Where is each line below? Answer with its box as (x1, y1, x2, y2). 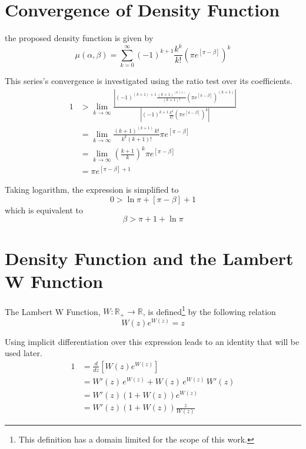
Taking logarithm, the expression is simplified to (5, 183, 179, 196)
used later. (5, 347, 42, 359)
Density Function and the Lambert (5, 246, 294, 270)
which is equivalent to (5, 203, 84, 216)
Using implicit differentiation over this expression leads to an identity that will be (5, 335, 300, 347)
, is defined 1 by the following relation (142, 303, 276, 317)
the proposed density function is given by (5, 32, 154, 44)
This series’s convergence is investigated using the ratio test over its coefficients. (5, 75, 292, 87)
